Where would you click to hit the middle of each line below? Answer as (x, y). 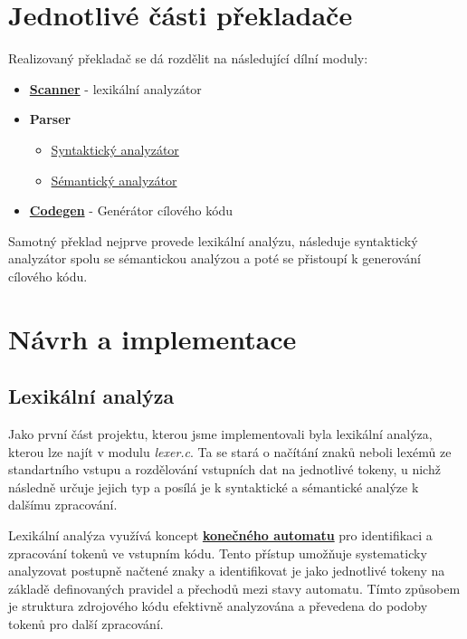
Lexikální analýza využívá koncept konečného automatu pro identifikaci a (220, 535)
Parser (50, 119)
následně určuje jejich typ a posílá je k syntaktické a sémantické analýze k (214, 486)
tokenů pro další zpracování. (86, 623)
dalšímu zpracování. (63, 505)
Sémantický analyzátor (114, 180)
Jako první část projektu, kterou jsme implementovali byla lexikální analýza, (220, 434)
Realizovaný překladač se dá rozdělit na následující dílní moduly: (188, 58)
